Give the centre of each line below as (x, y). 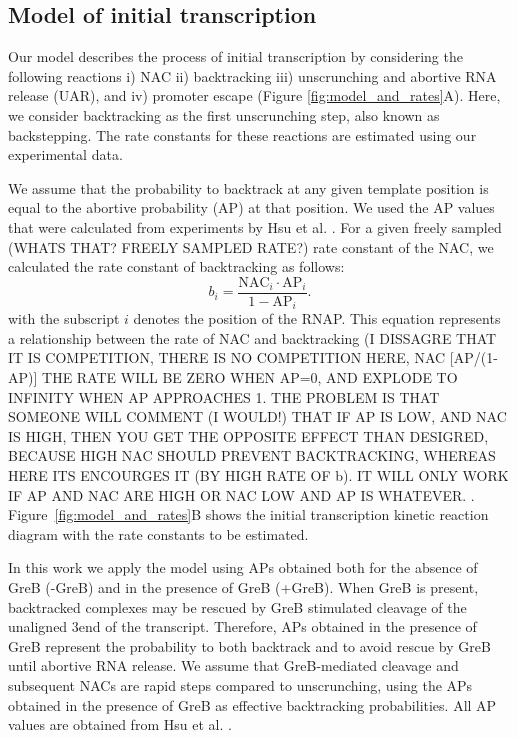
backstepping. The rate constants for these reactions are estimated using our (242, 134)
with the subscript (64, 318)
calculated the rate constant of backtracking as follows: (176, 266)
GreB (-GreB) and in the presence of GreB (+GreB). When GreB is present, (243, 586)
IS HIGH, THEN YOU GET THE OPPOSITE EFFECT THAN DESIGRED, (248, 435)
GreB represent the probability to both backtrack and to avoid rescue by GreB (249, 645)
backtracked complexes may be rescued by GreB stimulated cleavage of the (237, 606)
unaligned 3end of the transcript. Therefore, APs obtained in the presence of (242, 626)
